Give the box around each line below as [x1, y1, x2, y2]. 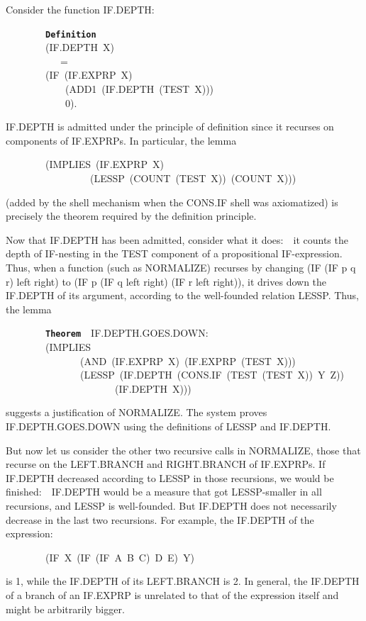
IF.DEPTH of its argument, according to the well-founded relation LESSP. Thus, [6, 288, 359, 303]
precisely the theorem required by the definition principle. [6, 208, 257, 223]
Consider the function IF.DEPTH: [6, 2, 155, 16]
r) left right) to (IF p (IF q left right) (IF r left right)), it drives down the [6, 274, 327, 289]
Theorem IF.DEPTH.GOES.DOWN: [45, 325, 209, 340]
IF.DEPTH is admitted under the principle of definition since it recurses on [6, 119, 334, 134]
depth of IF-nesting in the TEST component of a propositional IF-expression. [6, 246, 343, 261]
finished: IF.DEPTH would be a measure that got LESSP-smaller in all [6, 484, 322, 499]
